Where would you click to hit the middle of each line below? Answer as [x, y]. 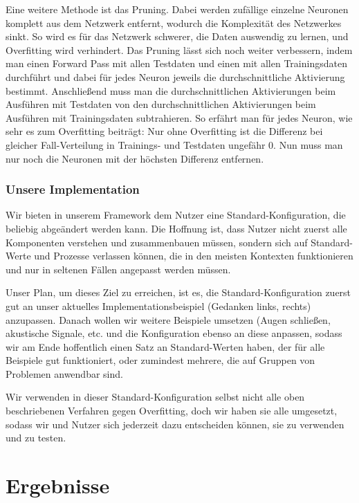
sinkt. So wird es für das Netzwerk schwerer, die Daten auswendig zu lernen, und [177, 36]
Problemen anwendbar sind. [64, 373]
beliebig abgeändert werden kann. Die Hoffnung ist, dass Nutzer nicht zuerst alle [176, 228]
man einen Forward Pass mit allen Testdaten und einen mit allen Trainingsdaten [176, 63]
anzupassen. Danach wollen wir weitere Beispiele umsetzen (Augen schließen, [168, 319]
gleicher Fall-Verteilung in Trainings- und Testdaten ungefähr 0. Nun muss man [174, 144]
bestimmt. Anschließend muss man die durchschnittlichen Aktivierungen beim [171, 90]
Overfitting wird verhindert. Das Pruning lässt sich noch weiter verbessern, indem [179, 49]
